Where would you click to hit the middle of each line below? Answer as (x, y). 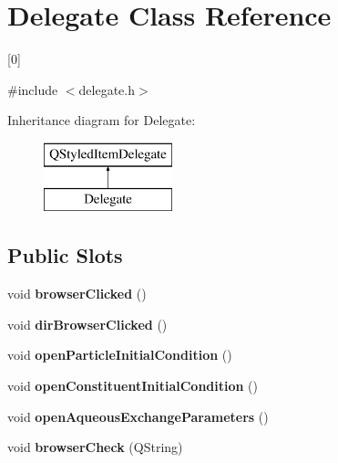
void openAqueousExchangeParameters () (138, 416)
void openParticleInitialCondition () (120, 355)
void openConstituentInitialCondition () (133, 386)
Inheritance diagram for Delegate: (102, 120)
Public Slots (65, 255)
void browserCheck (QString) (95, 447)
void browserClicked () (77, 294)
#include (33, 89)
